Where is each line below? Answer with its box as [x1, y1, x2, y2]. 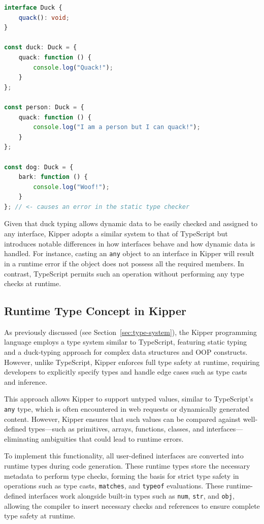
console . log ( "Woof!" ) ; [33, 183, 110, 191]
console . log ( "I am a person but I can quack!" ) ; [33, 124, 201, 131]
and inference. [4, 376, 48, 387]
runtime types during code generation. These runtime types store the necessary [4, 460, 250, 471]
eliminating [4, 433, 39, 444]
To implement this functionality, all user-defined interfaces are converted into [4, 450, 244, 461]
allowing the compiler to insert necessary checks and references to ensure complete [4, 500, 260, 511]
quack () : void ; [18, 14, 70, 21]
